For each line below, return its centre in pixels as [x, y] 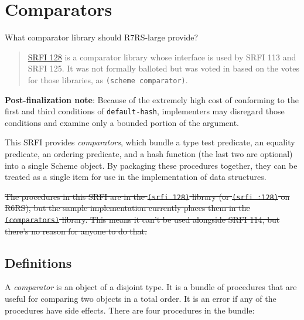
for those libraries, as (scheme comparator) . [108, 79]
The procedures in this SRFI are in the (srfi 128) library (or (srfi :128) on [147, 196]
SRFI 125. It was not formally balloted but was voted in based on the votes [163, 68]
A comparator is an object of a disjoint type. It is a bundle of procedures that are [151, 287]
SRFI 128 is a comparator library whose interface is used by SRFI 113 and [162, 57]
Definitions [38, 262]
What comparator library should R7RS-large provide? [102, 37]
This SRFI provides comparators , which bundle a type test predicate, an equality [150, 142]
